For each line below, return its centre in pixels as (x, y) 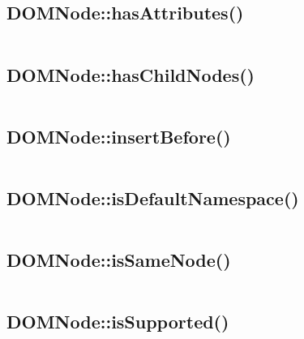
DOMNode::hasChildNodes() (131, 74)
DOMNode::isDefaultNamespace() (153, 198)
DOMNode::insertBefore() (119, 136)
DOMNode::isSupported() (118, 322)
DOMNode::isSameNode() (119, 260)
